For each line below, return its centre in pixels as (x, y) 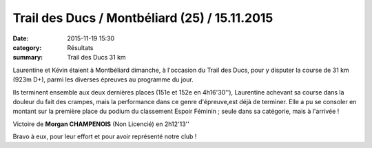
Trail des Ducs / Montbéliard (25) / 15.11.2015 (143, 18)
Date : (21, 38)
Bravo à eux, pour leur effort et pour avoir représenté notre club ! (105, 136)
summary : (28, 58)
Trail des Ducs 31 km (97, 58)
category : (27, 47)
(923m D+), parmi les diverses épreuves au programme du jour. (103, 79)
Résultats (80, 47)
